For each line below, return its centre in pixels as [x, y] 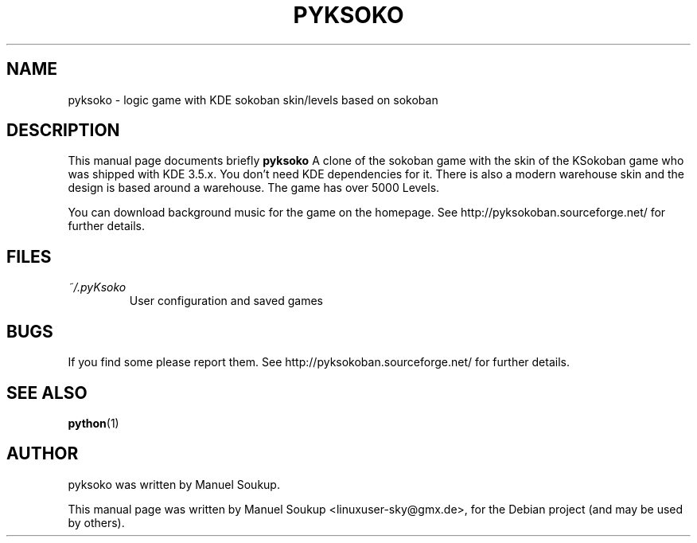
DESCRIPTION [63, 131]
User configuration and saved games [226, 301]
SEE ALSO [47, 393]
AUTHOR [43, 454]
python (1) [93, 423]
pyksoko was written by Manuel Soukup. [174, 484]
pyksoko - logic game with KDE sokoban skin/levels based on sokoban [253, 100]
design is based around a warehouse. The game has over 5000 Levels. [254, 188]
